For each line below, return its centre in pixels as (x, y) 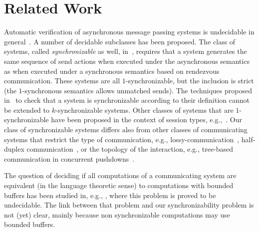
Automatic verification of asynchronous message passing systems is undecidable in (129, 32)
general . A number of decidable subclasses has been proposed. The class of (120, 41)
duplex (14, 149)
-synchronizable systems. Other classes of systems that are (144, 110)
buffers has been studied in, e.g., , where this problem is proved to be (110, 195)
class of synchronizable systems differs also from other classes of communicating (126, 129)
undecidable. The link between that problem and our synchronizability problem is (129, 205)
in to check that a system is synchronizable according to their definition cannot (127, 100)
